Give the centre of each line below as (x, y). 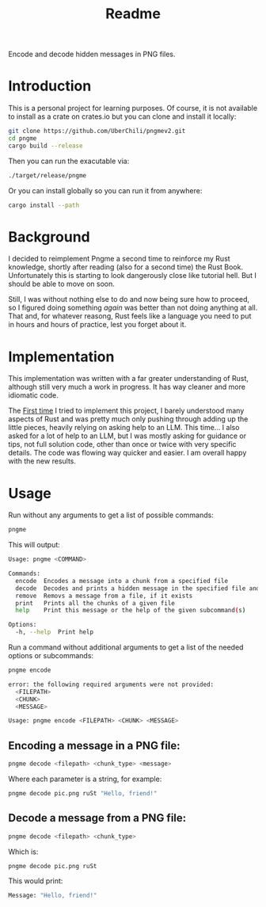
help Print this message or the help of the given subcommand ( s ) (131, 611)
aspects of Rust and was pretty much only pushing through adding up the (128, 419)
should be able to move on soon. (61, 284)
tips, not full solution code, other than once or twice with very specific (122, 444)
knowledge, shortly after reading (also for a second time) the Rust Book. (126, 267)
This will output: (34, 545)
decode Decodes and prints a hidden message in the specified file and (138, 588)
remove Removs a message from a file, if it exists (104, 596)
